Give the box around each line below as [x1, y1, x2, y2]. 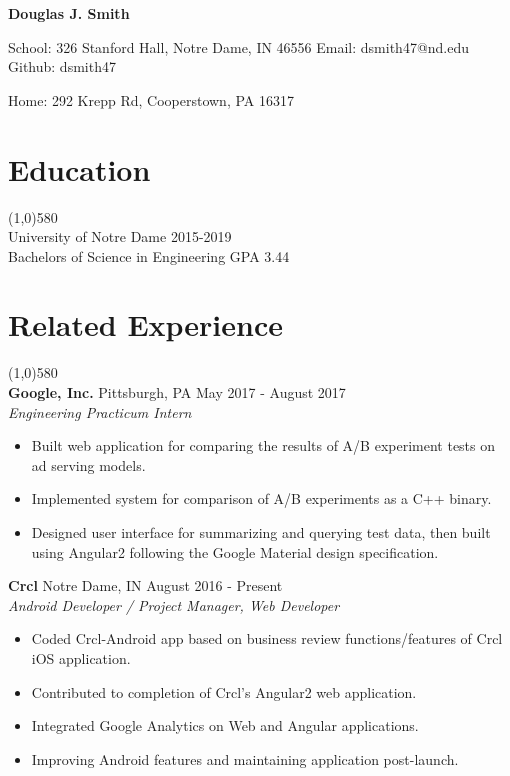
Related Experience [8, 304, 284, 345]
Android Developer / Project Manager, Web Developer [8, 594, 340, 615]
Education [8, 148, 151, 189]
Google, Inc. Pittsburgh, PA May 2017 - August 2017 [8, 382, 346, 402]
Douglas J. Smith [8, 3, 130, 23]
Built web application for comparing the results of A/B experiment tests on [31, 435, 496, 456]
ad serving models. [31, 454, 146, 475]
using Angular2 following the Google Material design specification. [31, 541, 439, 562]
